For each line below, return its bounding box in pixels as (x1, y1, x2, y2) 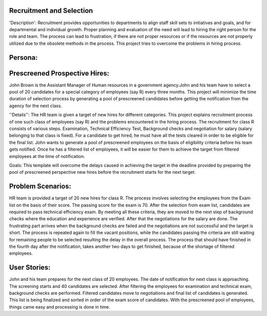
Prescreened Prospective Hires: (9, 69, 110, 78)
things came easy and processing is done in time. (9, 304, 111, 310)
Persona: (9, 53, 38, 62)
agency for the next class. (9, 103, 62, 109)
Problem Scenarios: (9, 182, 71, 191)
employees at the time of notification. (9, 153, 85, 159)
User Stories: (9, 263, 50, 272)
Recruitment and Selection (9, 6, 93, 15)
